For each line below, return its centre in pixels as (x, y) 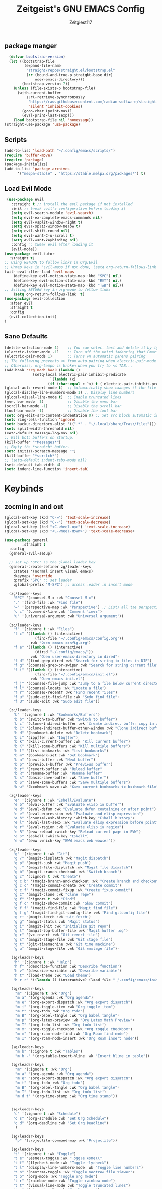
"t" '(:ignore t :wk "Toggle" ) (45, 1154)
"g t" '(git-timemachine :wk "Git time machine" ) (64, 944)
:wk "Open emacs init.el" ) (58, 679)
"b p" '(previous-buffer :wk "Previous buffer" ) (63, 764)
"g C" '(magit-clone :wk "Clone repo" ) (53, 895)
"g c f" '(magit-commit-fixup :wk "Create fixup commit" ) (73, 890)
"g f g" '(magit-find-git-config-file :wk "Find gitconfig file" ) (81, 913)
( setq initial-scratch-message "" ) (40, 451)
